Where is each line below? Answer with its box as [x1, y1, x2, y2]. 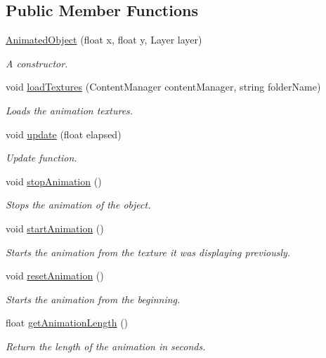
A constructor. [6, 55, 68, 70]
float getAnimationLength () [6, 315, 129, 330]
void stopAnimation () [6, 173, 102, 188]
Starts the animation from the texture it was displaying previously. [6, 244, 291, 259]
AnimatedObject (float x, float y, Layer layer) [6, 32, 202, 47]
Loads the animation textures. [6, 102, 133, 117]
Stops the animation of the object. [6, 197, 151, 212]
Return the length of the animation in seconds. [6, 338, 206, 353]
